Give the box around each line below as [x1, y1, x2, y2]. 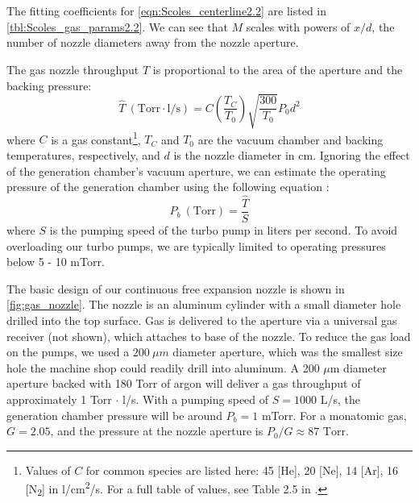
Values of [25, 461, 71, 478]
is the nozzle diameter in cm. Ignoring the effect [173, 146, 410, 163]
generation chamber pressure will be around [6, 406, 222, 423]
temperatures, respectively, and [6, 146, 160, 163]
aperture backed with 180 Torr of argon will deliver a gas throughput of [6, 375, 361, 392]
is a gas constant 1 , [51, 128, 141, 148]
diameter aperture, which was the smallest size [172, 343, 403, 360]
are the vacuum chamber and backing [197, 131, 384, 148]
